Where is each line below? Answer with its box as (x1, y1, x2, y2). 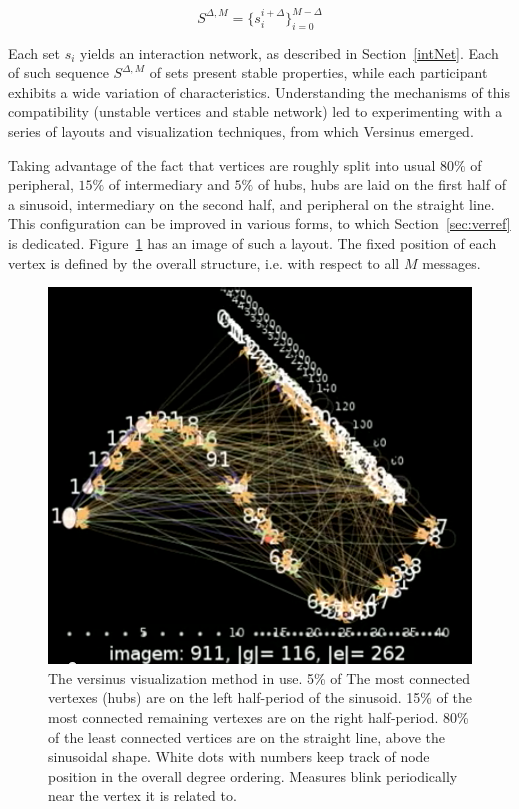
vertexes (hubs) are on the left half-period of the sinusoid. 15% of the (48, 687, 472, 708)
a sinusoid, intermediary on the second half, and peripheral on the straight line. (8, 193, 495, 214)
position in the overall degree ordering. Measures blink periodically (48, 765, 458, 786)
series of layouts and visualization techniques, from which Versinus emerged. (8, 120, 474, 141)
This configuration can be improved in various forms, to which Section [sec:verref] (8, 213, 511, 234)
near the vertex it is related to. (48, 785, 237, 806)
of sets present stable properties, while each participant (149, 62, 488, 83)
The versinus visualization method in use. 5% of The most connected (48, 667, 470, 688)
